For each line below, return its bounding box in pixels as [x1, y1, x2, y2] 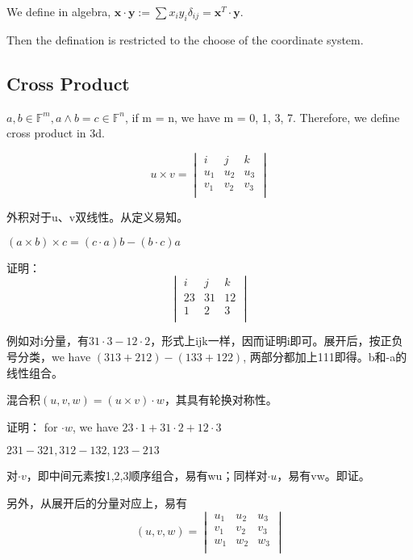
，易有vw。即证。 [277, 467, 370, 484]
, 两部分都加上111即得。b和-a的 [243, 348, 407, 365]
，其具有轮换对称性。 [164, 391, 277, 408]
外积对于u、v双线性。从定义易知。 [6, 208, 189, 225]
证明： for [6, 418, 58, 435]
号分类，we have [6, 348, 91, 365]
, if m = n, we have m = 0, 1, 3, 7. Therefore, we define [124, 108, 400, 125]
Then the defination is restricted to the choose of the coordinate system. [6, 31, 364, 48]
